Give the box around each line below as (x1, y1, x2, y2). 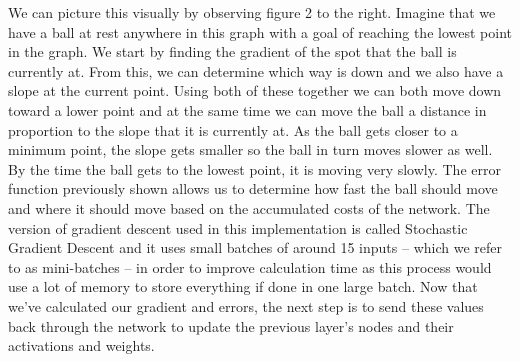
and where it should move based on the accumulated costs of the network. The (8, 197, 490, 218)
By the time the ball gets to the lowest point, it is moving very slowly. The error (8, 158, 501, 179)
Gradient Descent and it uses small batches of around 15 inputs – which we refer (8, 237, 502, 258)
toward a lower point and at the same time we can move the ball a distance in (8, 99, 487, 120)
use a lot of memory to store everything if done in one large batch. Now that (8, 276, 478, 297)
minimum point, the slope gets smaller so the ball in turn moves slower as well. (8, 139, 493, 160)
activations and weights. (8, 335, 155, 356)
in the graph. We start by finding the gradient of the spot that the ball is (8, 41, 457, 62)
